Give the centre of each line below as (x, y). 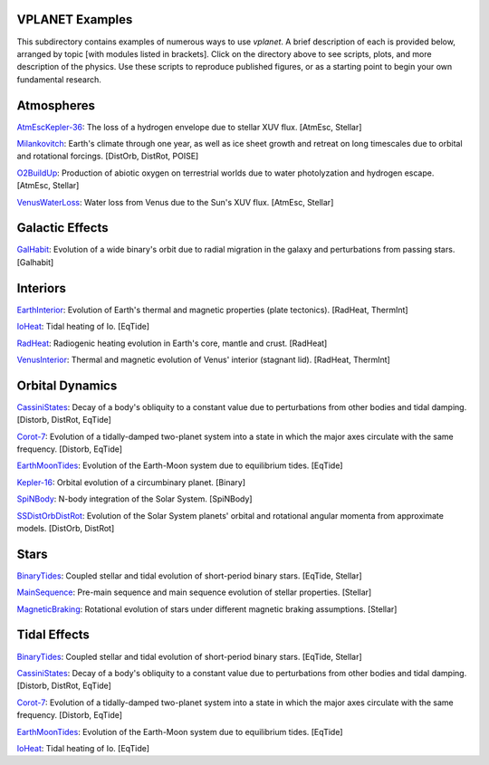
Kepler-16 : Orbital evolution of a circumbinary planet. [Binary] (131, 482)
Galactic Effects (62, 228)
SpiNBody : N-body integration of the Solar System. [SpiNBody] (134, 499)
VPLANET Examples (75, 19)
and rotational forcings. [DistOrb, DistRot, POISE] (108, 156)
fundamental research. (59, 79)
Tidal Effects (53, 635)
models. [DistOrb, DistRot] (66, 528)
